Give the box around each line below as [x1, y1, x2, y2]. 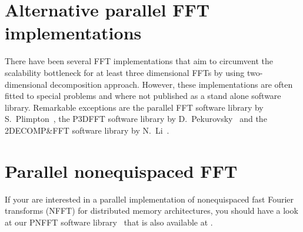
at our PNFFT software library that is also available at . [5, 216, 213, 228]
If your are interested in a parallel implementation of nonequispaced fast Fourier [5, 193, 294, 205]
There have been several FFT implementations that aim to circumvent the [5, 55, 273, 67]
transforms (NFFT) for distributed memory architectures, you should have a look [5, 204, 298, 217]
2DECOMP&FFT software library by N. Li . [5, 124, 169, 136]
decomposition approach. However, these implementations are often [50, 78, 293, 90]
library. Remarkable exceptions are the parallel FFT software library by [5, 101, 264, 113]
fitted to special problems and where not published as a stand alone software [5, 90, 281, 102]
